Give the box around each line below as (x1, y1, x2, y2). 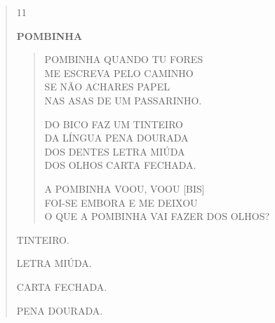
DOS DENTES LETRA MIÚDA (44, 144, 185, 158)
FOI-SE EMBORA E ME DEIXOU (44, 195, 198, 209)
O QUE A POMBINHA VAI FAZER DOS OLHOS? (44, 209, 270, 224)
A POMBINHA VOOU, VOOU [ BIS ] (44, 181, 205, 195)
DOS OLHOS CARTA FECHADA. (44, 158, 196, 172)
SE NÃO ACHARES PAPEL (44, 79, 170, 94)
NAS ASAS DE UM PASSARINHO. (44, 92, 202, 107)
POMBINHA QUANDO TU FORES (44, 52, 203, 67)
